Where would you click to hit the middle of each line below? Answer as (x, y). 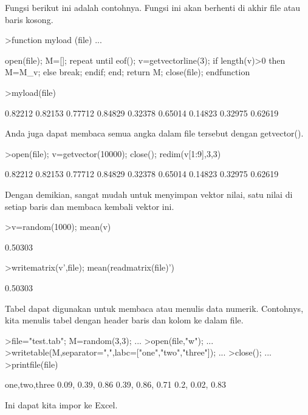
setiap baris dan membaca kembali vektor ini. (90, 206)
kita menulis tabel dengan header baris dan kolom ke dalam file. (124, 320)
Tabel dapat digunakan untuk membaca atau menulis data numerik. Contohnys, (154, 308)
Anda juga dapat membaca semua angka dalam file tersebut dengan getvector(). (154, 133)
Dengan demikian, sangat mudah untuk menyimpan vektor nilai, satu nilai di (149, 194)
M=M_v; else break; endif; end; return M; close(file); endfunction (128, 72)
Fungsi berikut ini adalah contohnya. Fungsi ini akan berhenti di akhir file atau (153, 7)
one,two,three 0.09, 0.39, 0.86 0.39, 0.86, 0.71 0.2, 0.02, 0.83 (116, 384)
